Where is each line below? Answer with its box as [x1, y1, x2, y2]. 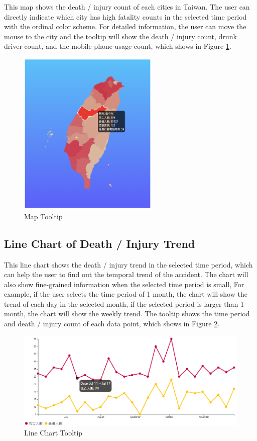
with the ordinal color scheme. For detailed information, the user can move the [4, 21, 246, 32]
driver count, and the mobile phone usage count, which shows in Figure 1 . [4, 41, 231, 51]
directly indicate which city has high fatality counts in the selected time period [4, 11, 247, 22]
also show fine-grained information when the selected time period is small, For [4, 279, 244, 289]
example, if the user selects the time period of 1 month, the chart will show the [4, 289, 247, 299]
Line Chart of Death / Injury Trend [4, 235, 195, 251]
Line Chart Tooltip [24, 427, 83, 438]
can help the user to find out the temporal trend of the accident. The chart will [4, 269, 248, 280]
